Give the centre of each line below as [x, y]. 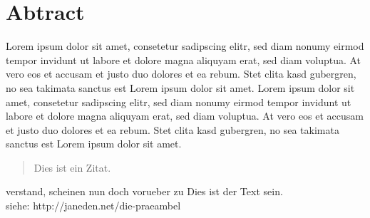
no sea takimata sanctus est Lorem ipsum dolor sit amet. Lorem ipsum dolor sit [180, 87]
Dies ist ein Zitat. [72, 167]
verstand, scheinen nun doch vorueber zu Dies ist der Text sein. [144, 191]
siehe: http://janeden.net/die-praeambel [93, 206]
